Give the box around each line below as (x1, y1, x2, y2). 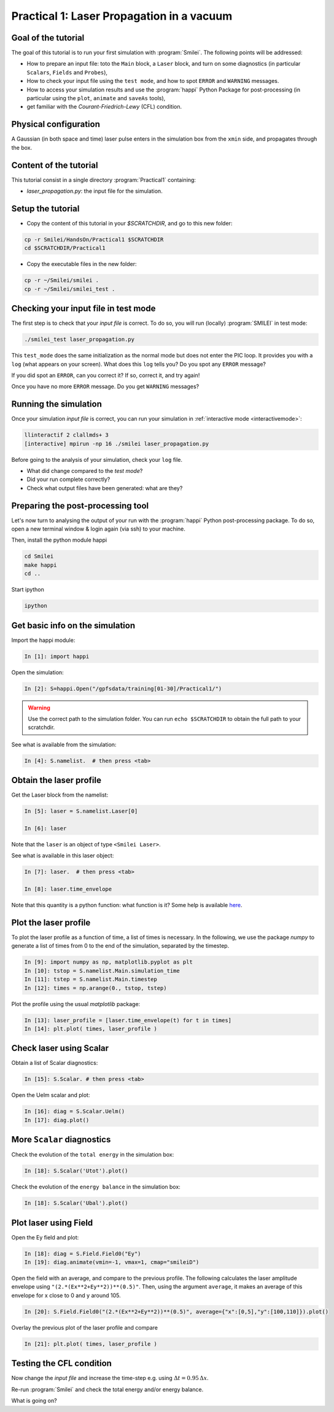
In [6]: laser (24, 825, 67, 832)
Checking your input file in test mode (11, 303, 156, 314)
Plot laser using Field (11, 1217, 93, 1228)
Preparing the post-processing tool (11, 501, 149, 511)
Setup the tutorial (11, 203, 80, 214)
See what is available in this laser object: (11, 852, 114, 859)
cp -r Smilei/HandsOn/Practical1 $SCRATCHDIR (24, 236, 164, 243)
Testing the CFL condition (11, 1358, 112, 1369)
